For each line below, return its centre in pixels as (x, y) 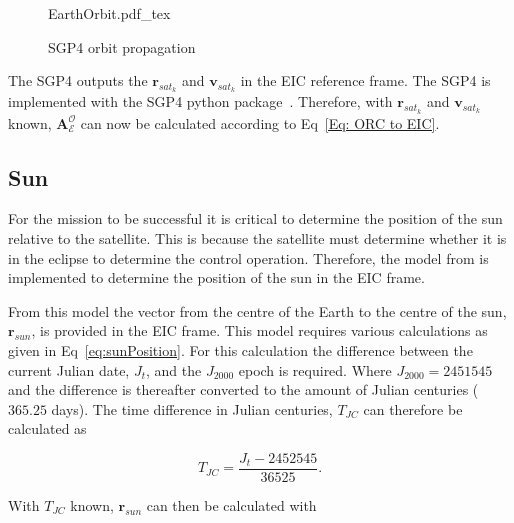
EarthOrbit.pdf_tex (109, 13)
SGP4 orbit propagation (122, 46)
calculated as (47, 428)
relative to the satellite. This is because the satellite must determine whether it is (257, 237)
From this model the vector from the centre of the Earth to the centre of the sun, (257, 310)
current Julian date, (69, 369)
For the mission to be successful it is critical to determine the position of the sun (255, 218)
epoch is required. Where (315, 369)
